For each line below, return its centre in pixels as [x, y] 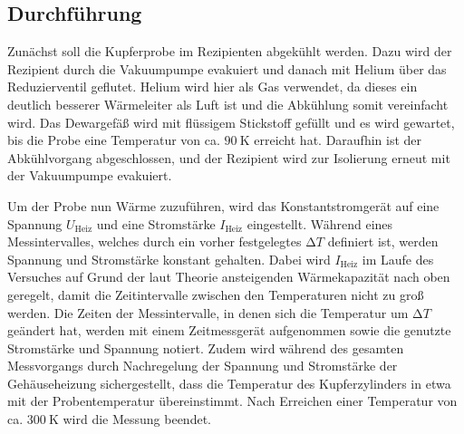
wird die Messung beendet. [137, 419]
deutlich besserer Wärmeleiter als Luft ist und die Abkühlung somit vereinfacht [228, 104]
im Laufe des [398, 259]
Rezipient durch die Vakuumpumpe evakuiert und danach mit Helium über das [227, 68]
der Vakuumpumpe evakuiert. [90, 175]
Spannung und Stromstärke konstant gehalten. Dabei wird [169, 259]
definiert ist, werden [383, 241]
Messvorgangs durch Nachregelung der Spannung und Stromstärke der [203, 366]
